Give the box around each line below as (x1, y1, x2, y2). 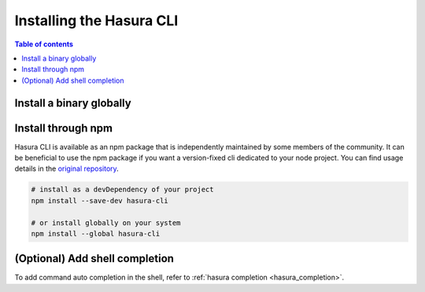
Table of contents (14, 39, 74, 49)
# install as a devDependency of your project (31, 185, 214, 194)
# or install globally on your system (31, 218, 181, 227)
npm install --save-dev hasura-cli (31, 196, 168, 205)
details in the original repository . (14, 164, 120, 173)
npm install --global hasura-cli (31, 229, 161, 238)
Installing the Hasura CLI (14, 12, 179, 29)
